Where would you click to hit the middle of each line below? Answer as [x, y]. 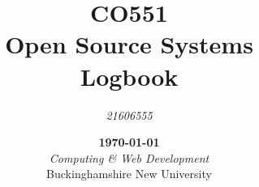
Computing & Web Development [129, 157]
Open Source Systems [129, 44]
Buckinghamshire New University [129, 174]
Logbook [129, 76]
